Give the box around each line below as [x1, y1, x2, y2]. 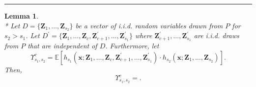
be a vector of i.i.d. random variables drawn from [75, 20, 223, 30]
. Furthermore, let [105, 41, 159, 51]
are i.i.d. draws [194, 30, 239, 41]
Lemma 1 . [4, 11, 39, 21]
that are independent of [28, 41, 97, 51]
